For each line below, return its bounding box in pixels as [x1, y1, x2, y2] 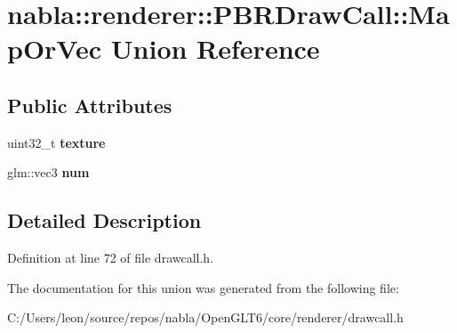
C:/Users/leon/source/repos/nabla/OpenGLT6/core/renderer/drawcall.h [7, 308, 404, 327]
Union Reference [110, 30, 320, 67]
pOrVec [7, 30, 102, 67]
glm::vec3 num [7, 163, 90, 182]
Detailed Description [7, 207, 202, 234]
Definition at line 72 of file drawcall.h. [7, 248, 214, 267]
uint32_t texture [7, 133, 106, 151]
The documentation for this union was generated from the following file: [7, 278, 399, 296]
